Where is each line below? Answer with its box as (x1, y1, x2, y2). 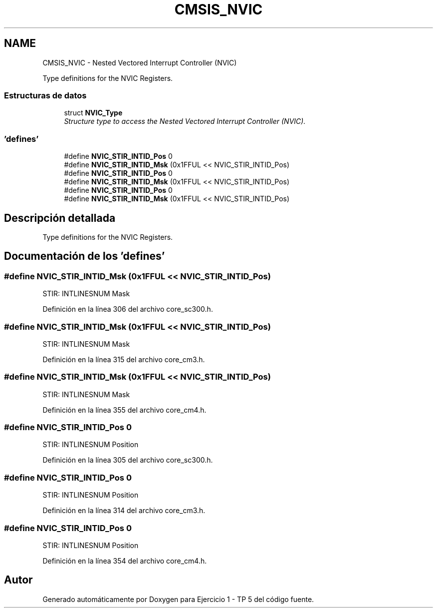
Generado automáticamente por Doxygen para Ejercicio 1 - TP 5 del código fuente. (42, 595, 314, 604)
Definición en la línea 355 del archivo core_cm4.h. (42, 405, 207, 414)
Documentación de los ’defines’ (4, 250, 165, 263)
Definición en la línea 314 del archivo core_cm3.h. (42, 506, 206, 515)
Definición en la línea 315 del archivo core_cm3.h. (42, 355, 205, 364)
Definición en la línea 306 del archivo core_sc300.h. (42, 305, 213, 314)
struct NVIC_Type (64, 108, 123, 117)
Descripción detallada (4, 211, 116, 224)
